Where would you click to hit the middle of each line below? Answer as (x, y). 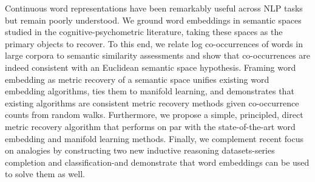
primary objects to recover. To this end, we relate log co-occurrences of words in (154, 43)
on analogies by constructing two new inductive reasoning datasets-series (140, 150)
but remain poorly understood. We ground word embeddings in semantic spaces (153, 20)
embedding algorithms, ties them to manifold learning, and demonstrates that (150, 91)
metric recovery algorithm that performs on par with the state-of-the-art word (150, 126)
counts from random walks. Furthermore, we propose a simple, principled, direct (154, 115)
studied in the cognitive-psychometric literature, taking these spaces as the (144, 32)
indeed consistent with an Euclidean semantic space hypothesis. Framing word (151, 67)
